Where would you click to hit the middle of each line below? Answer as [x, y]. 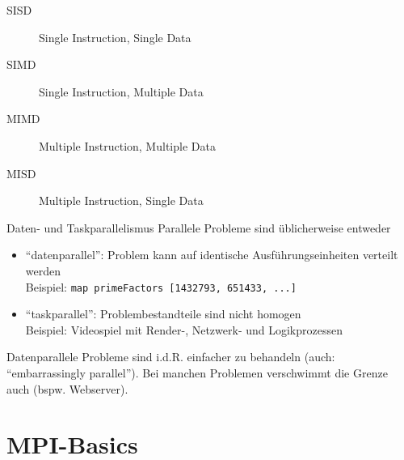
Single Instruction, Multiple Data [121, 91]
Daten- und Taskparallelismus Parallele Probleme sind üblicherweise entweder [199, 227]
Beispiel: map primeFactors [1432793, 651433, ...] [161, 286]
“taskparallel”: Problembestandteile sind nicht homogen [163, 314]
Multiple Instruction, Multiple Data [127, 145]
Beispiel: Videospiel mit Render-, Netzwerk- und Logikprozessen [184, 329]
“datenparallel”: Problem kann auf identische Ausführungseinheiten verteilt [212, 255]
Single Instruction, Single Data [115, 37]
